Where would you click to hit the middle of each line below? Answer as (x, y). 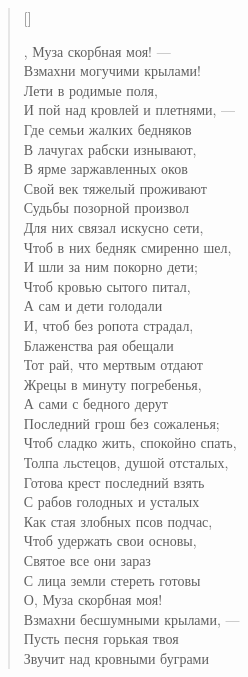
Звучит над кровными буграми (116, 658)
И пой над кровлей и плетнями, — (129, 109)
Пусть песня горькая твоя (101, 638)
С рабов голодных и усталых (111, 501)
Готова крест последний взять (114, 481)
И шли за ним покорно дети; (110, 266)
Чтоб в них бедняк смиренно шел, (127, 246)
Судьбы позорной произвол (106, 207)
